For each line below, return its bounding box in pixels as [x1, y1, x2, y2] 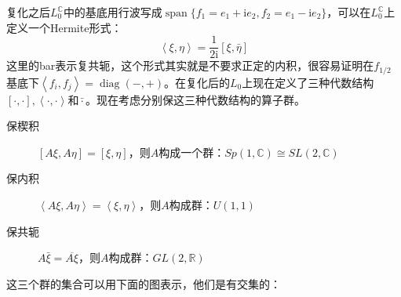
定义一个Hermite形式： [6, 19, 122, 35]
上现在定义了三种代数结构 [242, 74, 374, 90]
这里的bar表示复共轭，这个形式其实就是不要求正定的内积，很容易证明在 [6, 57, 374, 74]
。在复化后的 [164, 74, 230, 90]
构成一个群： [159, 143, 225, 160]
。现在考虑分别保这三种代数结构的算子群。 [85, 91, 305, 107]
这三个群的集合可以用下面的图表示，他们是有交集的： [6, 275, 281, 292]
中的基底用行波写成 [63, 4, 162, 20]
